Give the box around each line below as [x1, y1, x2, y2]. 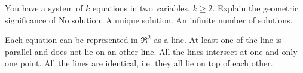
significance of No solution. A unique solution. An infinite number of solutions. [5, 13, 293, 26]
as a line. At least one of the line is [154, 34, 282, 46]
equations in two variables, [93, 2, 190, 14]
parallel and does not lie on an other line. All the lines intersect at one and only [5, 45, 298, 57]
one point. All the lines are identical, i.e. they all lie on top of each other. [5, 57, 273, 69]
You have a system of [5, 2, 83, 14]
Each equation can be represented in [5, 34, 138, 46]
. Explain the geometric [212, 2, 299, 14]
